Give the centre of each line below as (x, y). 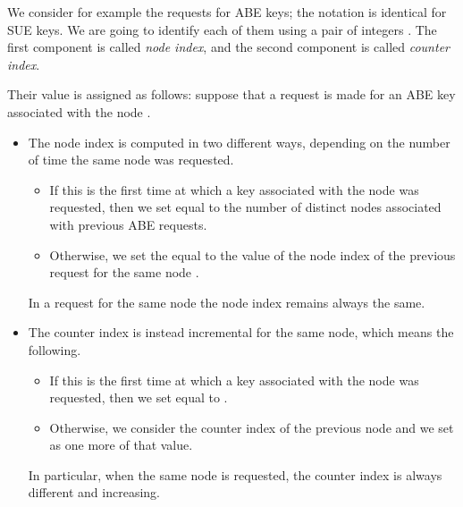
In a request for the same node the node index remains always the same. (227, 302)
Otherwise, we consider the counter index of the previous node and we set (252, 427)
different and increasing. (94, 492)
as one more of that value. (121, 445)
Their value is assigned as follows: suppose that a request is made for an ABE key (231, 94)
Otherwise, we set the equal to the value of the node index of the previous (253, 254)
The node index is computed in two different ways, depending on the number (239, 142)
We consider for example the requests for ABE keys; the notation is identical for (227, 12)
